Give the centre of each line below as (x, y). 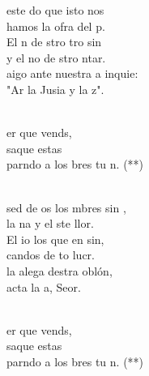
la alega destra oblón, (60, 270)
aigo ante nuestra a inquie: (72, 73)
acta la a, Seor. (44, 286)
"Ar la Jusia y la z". (55, 89)
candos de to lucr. (51, 255)
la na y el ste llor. (50, 223)
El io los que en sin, (55, 239)
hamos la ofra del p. (56, 26)
